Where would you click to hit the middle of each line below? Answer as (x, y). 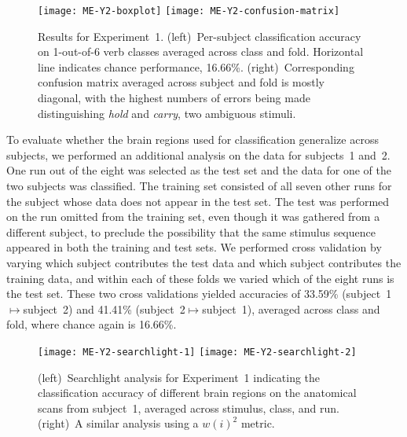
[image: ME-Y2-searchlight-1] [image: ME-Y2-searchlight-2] (197, 352)
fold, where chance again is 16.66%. (92, 324)
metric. (258, 423)
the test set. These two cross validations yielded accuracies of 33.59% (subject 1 (199, 294)
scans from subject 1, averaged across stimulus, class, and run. (189, 408)
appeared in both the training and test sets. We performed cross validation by (194, 247)
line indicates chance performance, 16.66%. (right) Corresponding (196, 66)
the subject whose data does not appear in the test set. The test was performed (198, 201)
